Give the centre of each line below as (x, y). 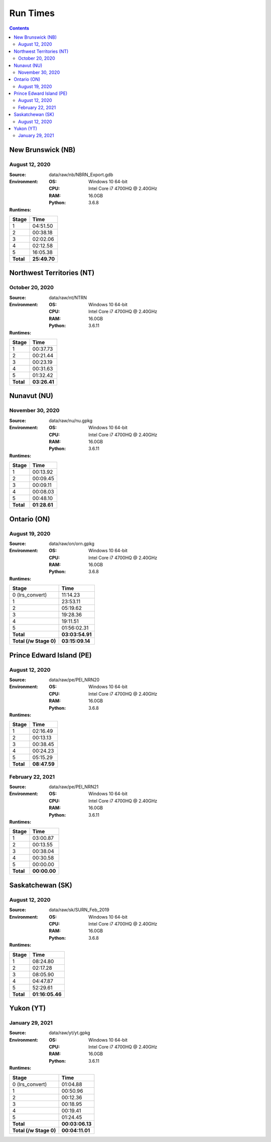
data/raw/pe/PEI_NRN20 (74, 680)
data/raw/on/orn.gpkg (72, 543)
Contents (19, 28)
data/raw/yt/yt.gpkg (70, 1033)
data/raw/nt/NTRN (68, 297)
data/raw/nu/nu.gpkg (71, 420)
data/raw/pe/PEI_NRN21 (74, 787)
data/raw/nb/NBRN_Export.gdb (81, 174)
